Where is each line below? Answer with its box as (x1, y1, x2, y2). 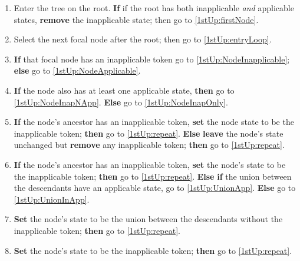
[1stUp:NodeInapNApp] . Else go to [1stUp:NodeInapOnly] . (14, 95, 228, 108)
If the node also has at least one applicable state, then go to (14, 84, 235, 96)
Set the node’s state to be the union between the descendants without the (14, 213, 283, 225)
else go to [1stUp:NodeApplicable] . (14, 64, 141, 77)
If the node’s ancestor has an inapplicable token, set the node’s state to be (14, 158, 286, 170)
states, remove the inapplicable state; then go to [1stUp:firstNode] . (14, 13, 259, 25)
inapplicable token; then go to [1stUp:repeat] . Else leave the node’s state (14, 127, 283, 139)
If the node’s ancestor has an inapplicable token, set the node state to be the (14, 115, 294, 128)
